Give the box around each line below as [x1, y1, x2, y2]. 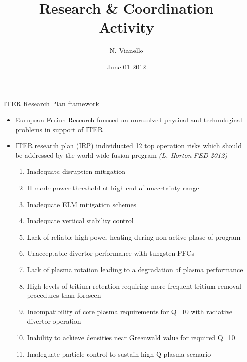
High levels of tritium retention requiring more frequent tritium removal [27, 280, 241, 291]
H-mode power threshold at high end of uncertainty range [27, 183, 199, 193]
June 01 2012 [106, 61, 146, 71]
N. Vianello [109, 45, 143, 55]
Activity [99, 17, 154, 37]
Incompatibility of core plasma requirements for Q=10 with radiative [27, 306, 232, 316]
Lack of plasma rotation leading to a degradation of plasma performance [27, 264, 243, 275]
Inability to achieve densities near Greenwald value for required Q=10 [27, 332, 235, 342]
